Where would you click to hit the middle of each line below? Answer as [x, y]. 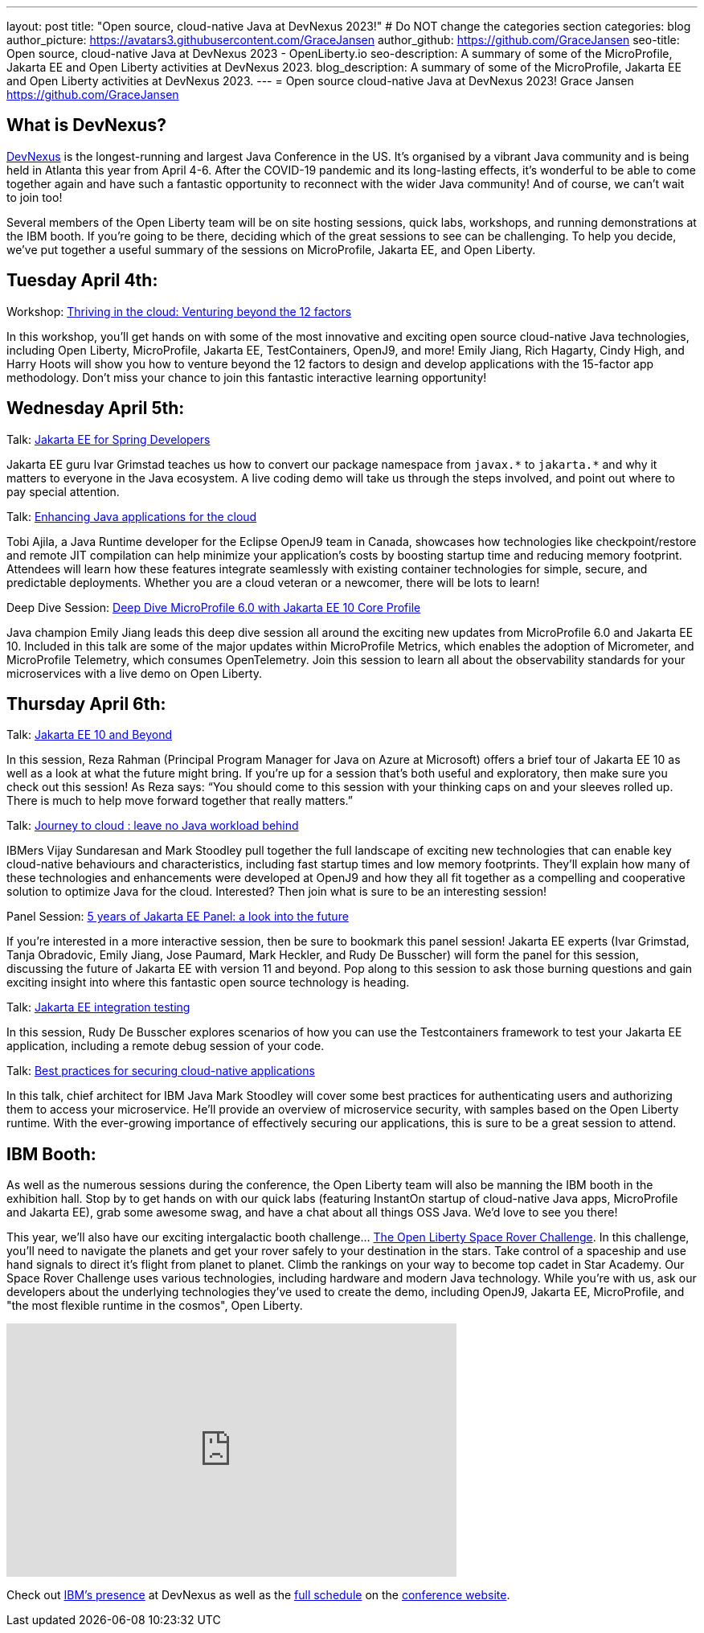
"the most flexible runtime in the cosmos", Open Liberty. [155, 1306]
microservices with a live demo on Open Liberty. [135, 673]
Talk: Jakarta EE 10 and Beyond [90, 735]
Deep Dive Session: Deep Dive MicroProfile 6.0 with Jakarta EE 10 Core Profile [214, 607]
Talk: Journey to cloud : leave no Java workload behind [153, 826]
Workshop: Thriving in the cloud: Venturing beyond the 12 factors [179, 311]
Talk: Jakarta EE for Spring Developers [108, 439]
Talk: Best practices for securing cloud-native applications [161, 1071]
